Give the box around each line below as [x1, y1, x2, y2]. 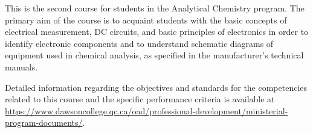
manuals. [5, 60, 38, 73]
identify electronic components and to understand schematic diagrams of [5, 37, 274, 49]
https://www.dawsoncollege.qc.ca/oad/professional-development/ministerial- [5, 104, 288, 117]
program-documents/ [5, 116, 83, 129]
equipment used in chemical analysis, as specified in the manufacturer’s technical [5, 49, 304, 61]
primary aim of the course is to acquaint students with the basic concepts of [5, 13, 287, 26]
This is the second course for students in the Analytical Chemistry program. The [5, 2, 305, 14]
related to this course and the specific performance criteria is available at [5, 93, 275, 105]
